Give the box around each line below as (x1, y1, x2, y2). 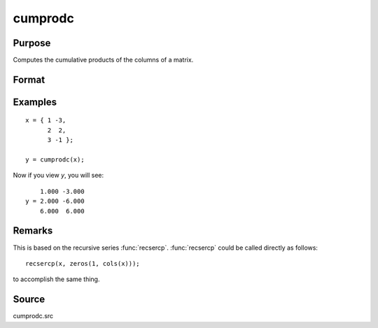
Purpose (13, 37, 51, 49)
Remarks (13, 224, 53, 237)
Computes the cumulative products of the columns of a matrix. (13, 56, 194, 64)
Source (13, 294, 45, 306)
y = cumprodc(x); (25, 156, 85, 164)
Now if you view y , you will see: (13, 171, 104, 180)
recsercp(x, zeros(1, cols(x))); (25, 259, 140, 267)
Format (13, 73, 45, 85)
